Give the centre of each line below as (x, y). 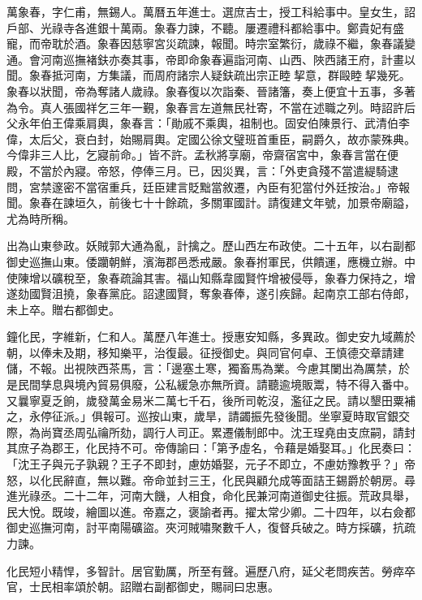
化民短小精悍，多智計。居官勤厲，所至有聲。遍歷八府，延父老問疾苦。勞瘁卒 (211, 570)
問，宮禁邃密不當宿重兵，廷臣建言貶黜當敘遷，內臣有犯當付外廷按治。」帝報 (208, 186)
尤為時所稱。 (41, 218)
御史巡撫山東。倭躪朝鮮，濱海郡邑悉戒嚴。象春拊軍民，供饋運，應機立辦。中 (211, 261)
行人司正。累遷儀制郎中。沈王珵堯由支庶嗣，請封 (284, 432)
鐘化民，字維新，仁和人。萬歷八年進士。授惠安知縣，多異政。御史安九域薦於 (211, 337)
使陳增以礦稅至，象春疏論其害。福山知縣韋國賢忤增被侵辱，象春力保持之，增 (211, 277)
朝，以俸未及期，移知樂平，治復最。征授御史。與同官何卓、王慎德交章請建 (205, 352)
